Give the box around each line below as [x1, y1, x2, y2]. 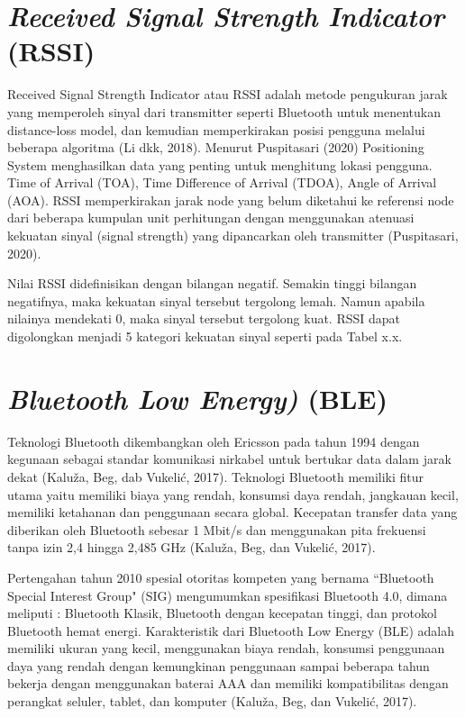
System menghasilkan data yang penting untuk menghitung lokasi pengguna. [7, 155, 433, 174]
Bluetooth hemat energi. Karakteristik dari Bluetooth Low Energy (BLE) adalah [7, 621, 454, 640]
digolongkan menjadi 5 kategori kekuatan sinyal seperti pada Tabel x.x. [7, 327, 403, 346]
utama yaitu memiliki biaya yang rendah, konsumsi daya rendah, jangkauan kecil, [7, 485, 459, 504]
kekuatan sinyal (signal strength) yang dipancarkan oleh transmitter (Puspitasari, [7, 226, 459, 245]
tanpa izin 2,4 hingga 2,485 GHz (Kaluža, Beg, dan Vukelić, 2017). [7, 538, 376, 557]
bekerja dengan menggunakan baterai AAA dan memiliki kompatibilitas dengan [7, 674, 449, 693]
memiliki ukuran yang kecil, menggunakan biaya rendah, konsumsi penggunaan [7, 639, 445, 658]
